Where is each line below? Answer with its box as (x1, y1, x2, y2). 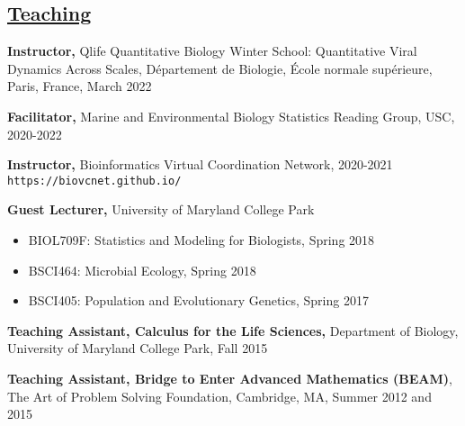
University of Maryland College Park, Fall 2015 (7, 339, 268, 358)
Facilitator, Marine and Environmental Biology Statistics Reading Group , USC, (7, 106, 455, 125)
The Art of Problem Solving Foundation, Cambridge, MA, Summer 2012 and (7, 386, 432, 405)
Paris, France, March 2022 (7, 77, 152, 95)
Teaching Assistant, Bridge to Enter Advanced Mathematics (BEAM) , (7, 368, 452, 387)
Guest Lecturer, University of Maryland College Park (7, 200, 315, 219)
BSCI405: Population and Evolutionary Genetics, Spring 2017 (28, 291, 369, 310)
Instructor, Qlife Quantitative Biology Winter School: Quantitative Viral (7, 41, 417, 60)
